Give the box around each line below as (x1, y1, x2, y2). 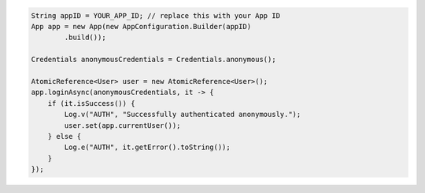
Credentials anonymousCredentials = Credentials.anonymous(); (31, 55, 276, 64)
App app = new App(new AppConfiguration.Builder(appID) (31, 22, 252, 31)
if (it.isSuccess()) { (47, 99, 135, 107)
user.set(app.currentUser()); (64, 121, 181, 129)
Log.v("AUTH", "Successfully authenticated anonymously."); (64, 110, 301, 119)
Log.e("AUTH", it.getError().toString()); (64, 143, 231, 152)
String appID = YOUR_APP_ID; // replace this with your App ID (31, 11, 281, 20)
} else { (47, 132, 82, 140)
